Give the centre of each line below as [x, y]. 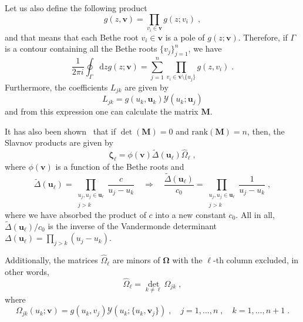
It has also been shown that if [60, 131]
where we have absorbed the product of [75, 214]
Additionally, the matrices [51, 260]
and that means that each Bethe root [72, 37]
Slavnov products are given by [59, 142]
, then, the [266, 131]
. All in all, [255, 214]
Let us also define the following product [76, 8]
